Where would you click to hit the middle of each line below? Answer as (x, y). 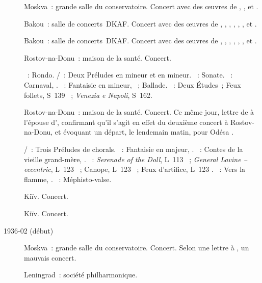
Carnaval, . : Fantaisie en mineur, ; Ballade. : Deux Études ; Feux (133, 84)
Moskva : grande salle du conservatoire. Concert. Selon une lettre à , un (137, 248)
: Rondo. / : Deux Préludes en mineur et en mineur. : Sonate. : (130, 75)
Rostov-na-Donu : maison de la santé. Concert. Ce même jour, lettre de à (139, 112)
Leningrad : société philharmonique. (81, 275)
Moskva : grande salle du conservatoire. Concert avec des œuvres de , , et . (141, 6)
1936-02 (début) (29, 230)
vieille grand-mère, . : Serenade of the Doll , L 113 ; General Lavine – (136, 159)
